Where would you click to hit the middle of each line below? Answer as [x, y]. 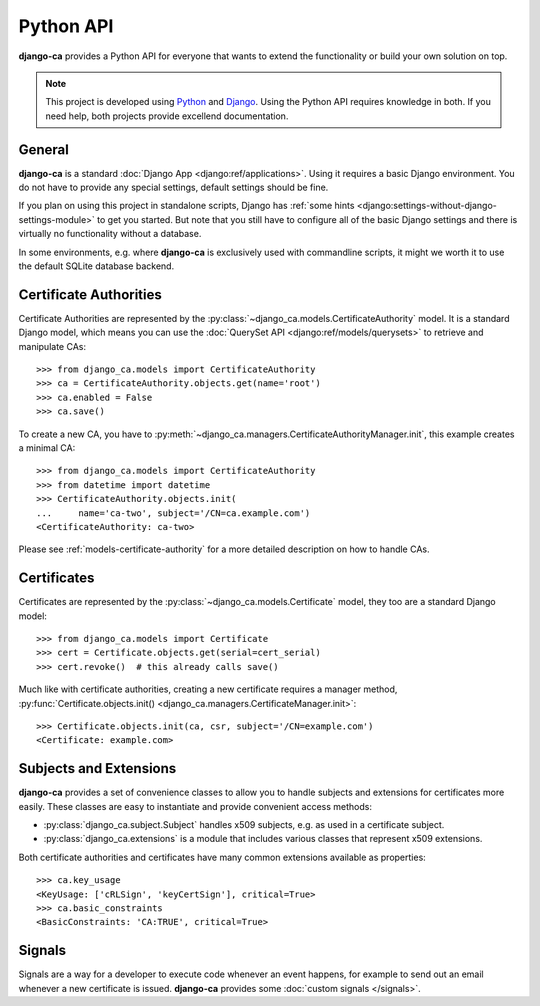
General [44, 149]
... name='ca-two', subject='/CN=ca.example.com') [173, 513]
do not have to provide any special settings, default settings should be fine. [173, 187]
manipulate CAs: [52, 346]
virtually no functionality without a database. [110, 234]
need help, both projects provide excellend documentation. [167, 116]
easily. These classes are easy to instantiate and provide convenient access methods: [195, 806]
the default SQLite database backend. [96, 266]
